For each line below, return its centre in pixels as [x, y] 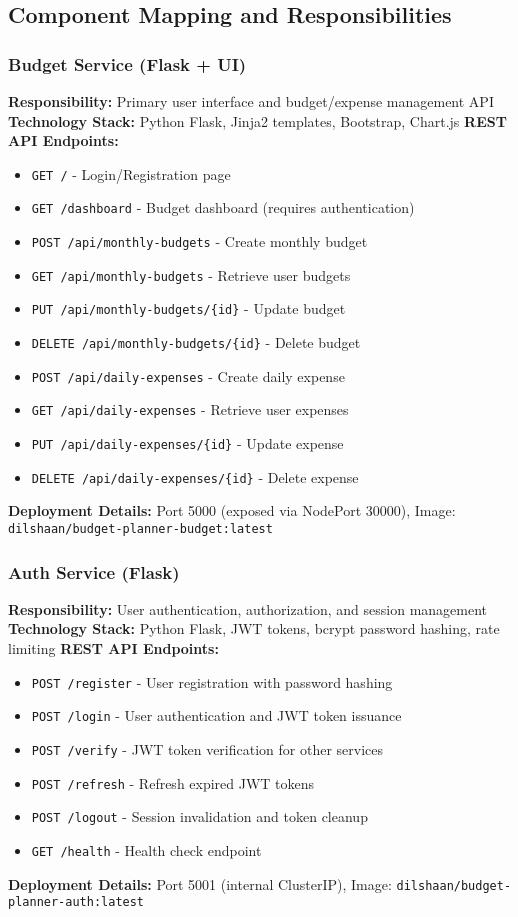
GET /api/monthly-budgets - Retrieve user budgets [191, 274]
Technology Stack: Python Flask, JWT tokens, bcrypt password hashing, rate [254, 628]
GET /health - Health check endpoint [146, 849]
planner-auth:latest [76, 902]
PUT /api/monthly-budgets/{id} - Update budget [188, 308]
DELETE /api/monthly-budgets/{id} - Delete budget [196, 342]
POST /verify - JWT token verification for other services [207, 748]
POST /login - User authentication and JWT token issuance [216, 715]
